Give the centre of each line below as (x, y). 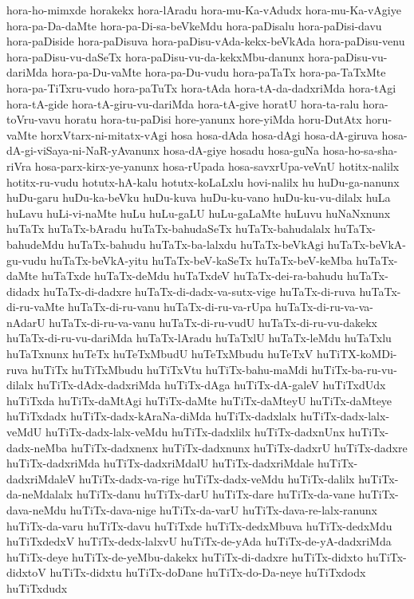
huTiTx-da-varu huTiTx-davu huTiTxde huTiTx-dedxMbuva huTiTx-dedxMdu (199, 525)
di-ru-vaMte (35, 307)
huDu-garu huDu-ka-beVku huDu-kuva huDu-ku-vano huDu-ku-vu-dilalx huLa (199, 197)
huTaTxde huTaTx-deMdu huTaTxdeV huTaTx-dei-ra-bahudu (192, 276)
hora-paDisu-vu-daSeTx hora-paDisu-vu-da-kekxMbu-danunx (156, 56)
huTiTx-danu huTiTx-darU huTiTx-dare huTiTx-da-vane (215, 494)
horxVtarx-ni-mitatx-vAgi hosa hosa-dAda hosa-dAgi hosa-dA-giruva (209, 134)
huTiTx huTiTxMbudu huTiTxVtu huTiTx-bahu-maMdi (170, 369)
